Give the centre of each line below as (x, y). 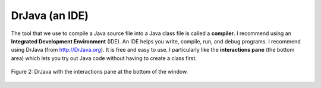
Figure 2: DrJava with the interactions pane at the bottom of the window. (100, 72)
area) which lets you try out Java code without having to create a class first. (104, 58)
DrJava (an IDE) (50, 15)
